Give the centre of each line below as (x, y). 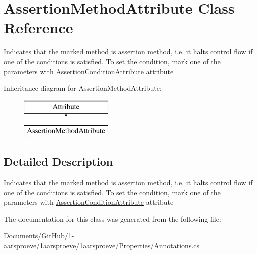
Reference (39, 28)
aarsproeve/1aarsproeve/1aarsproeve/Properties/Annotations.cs (102, 245)
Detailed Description (59, 162)
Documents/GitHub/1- (39, 235)
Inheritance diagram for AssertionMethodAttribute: (83, 88)
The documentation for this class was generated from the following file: (113, 218)
